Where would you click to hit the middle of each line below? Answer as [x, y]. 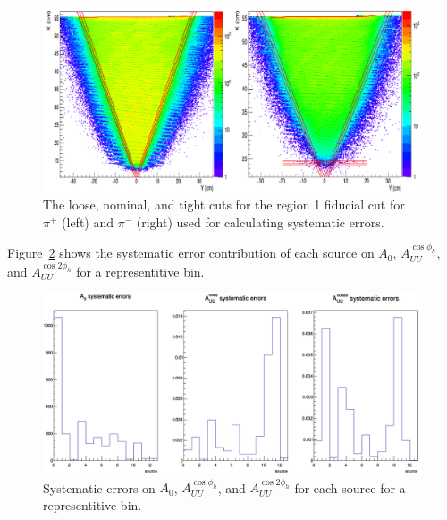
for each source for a [350, 487]
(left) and [88, 222]
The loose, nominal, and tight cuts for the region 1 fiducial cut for [224, 205]
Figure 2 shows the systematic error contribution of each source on [191, 253]
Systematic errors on [99, 487]
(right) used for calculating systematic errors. [260, 222]
